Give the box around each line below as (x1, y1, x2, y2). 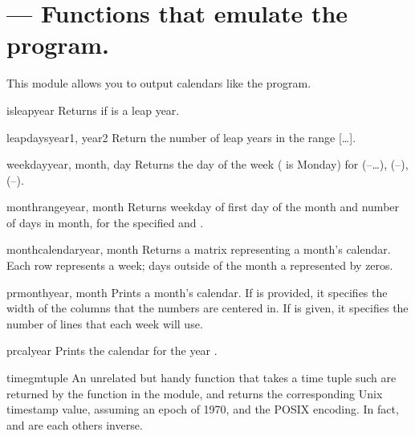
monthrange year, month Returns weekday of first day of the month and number (6, 198, 400, 215)
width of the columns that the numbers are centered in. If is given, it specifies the (6, 299, 409, 316)
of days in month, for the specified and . (6, 214, 204, 230)
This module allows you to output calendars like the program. (6, 75, 311, 92)
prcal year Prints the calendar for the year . (6, 342, 218, 359)
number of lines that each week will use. (6, 315, 203, 332)
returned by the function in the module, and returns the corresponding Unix (6, 385, 383, 401)
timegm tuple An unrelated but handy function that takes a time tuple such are (6, 369, 397, 386)
